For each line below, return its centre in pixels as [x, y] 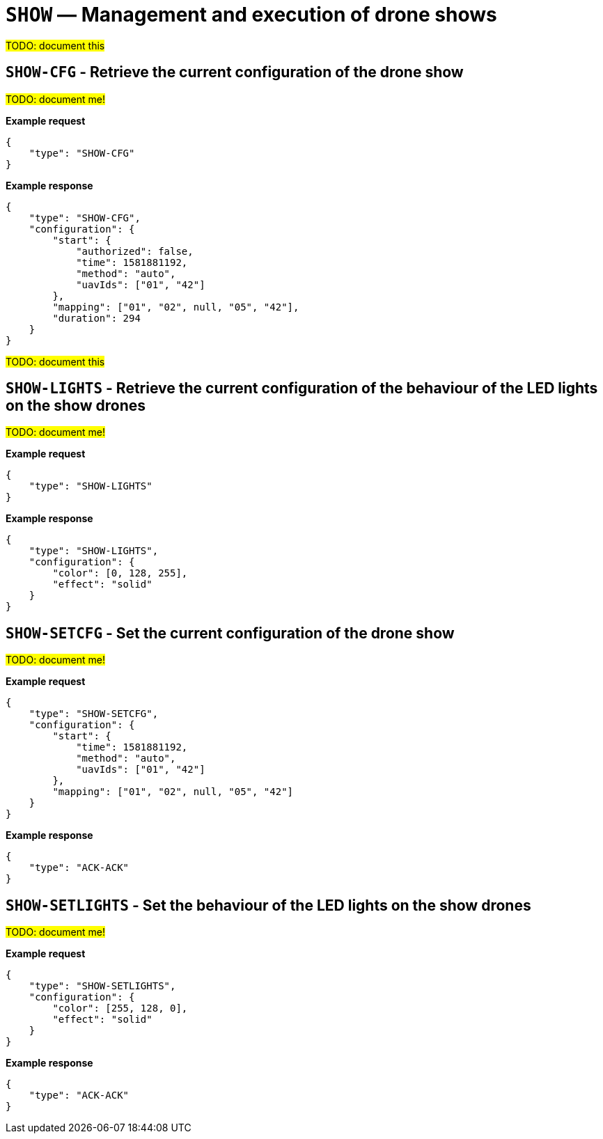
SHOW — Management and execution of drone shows [251, 15]
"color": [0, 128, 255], [120, 573]
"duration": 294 [96, 318]
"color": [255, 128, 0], [120, 1008]
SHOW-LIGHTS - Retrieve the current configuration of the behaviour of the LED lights [302, 388]
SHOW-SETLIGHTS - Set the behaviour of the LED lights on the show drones [268, 905]
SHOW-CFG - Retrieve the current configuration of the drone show [235, 72]
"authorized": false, [135, 251]
